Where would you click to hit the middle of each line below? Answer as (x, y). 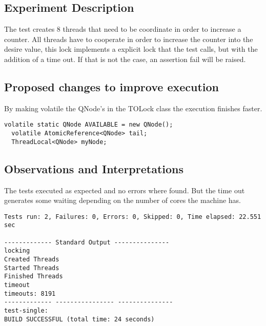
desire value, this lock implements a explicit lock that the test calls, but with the (131, 49)
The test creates (29, 29)
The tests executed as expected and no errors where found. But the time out (125, 190)
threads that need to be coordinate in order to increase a (152, 29)
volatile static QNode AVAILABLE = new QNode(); (89, 125)
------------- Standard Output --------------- (87, 242)
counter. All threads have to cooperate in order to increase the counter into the (129, 39)
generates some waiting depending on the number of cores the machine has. (122, 200)
